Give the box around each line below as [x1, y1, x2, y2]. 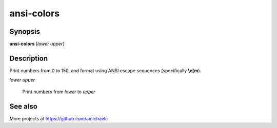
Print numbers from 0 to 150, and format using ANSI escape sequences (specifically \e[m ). [9, 67, 202, 74]
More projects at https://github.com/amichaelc [9, 115, 108, 121]
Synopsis [9, 27, 41, 36]
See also [9, 102, 38, 111]
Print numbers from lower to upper [22, 89, 96, 95]
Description [9, 54, 48, 62]
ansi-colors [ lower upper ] [9, 41, 65, 47]
